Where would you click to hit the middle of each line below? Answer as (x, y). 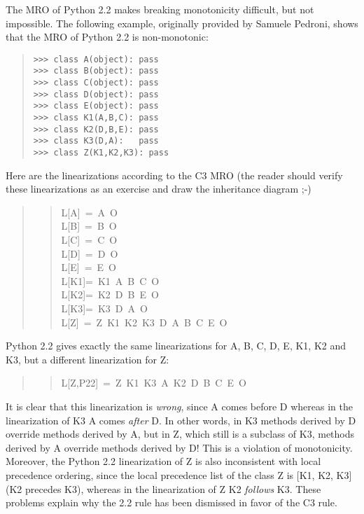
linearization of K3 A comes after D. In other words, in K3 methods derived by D (181, 420)
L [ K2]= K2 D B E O (110, 294)
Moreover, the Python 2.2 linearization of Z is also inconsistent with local (163, 461)
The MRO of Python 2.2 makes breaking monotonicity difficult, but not (160, 9)
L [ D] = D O (90, 253)
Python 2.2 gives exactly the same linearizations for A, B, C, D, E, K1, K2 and (176, 346)
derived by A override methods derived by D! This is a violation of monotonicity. (179, 447)
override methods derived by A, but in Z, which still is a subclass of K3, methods (180, 434)
